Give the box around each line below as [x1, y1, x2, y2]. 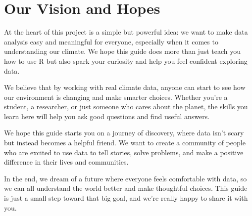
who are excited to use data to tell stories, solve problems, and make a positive [4, 147, 244, 157]
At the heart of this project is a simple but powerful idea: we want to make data [4, 27, 248, 37]
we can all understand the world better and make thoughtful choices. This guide [4, 183, 248, 193]
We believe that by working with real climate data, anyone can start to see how [4, 82, 246, 92]
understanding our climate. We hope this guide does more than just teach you [4, 46, 241, 56]
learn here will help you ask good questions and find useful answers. [4, 111, 210, 121]
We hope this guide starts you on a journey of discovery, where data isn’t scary [4, 128, 244, 138]
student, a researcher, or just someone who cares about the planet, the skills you [4, 101, 248, 112]
